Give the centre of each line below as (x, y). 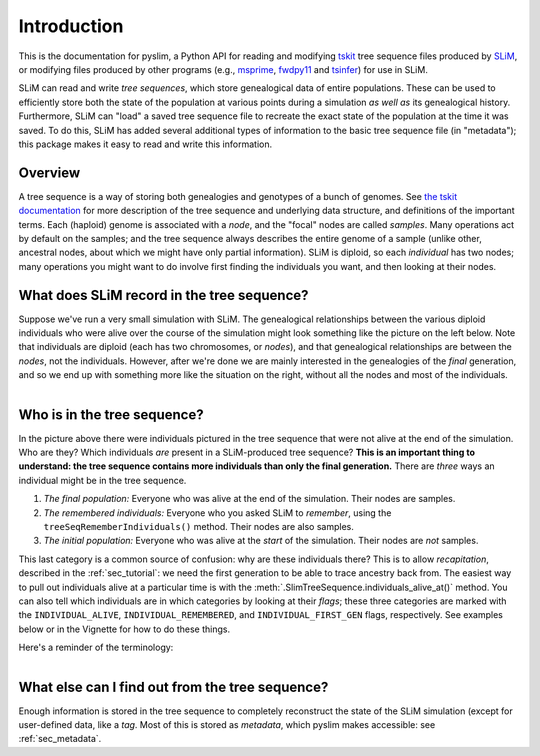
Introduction (71, 26)
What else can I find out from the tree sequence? (173, 686)
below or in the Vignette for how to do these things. (124, 629)
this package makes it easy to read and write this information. (145, 144)
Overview (49, 172)
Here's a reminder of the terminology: (96, 647)
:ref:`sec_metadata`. (60, 739)
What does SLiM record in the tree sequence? (163, 295)
